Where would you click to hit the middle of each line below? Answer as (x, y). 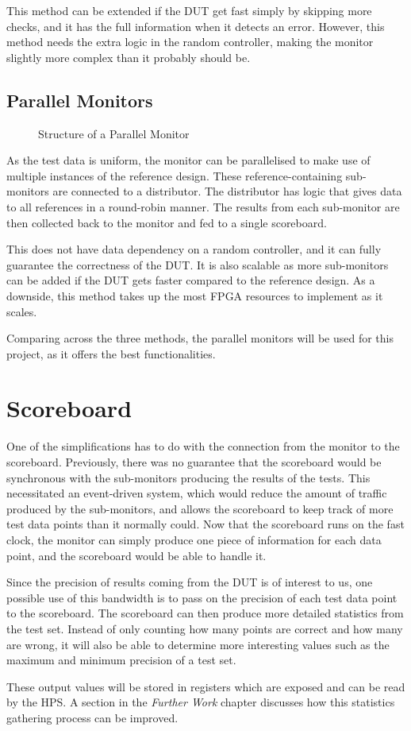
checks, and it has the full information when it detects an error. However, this (196, 26)
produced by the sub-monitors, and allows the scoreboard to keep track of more (200, 508)
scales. (22, 311)
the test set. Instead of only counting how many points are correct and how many (205, 628)
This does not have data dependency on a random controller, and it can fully (194, 249)
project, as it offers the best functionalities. (111, 353)
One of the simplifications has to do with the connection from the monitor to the (203, 446)
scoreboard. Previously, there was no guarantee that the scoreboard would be (194, 462)
